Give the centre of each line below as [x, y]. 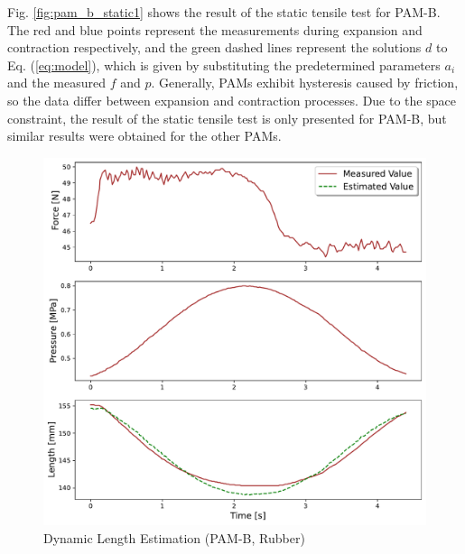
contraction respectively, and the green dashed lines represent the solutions [214, 47]
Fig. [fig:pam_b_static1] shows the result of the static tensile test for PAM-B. [224, 12]
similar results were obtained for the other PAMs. [144, 136]
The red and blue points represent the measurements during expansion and [215, 29]
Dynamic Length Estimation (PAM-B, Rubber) [174, 537]
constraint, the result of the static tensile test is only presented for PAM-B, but [227, 118]
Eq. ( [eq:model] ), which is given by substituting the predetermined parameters [224, 65]
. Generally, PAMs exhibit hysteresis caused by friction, [305, 83]
